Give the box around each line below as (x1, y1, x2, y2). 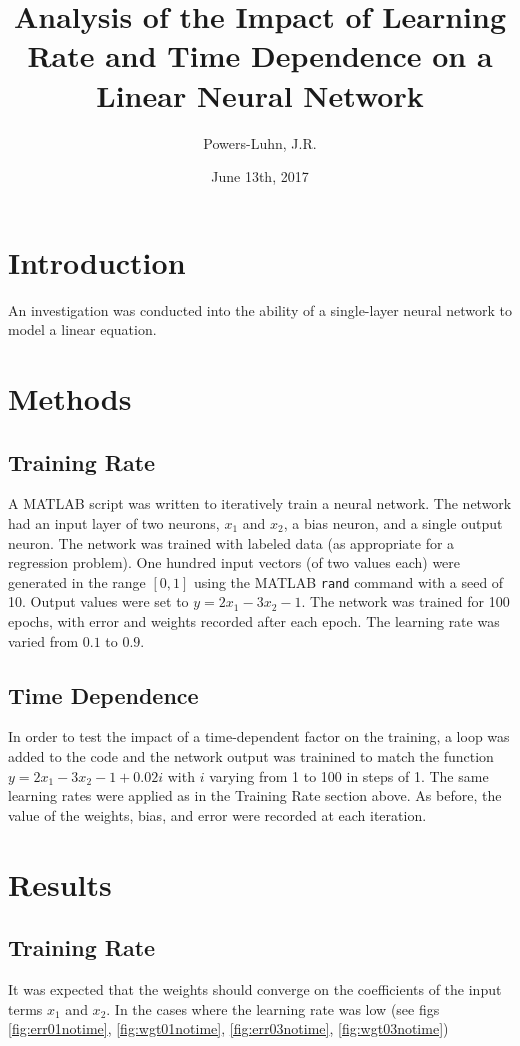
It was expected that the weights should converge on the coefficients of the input (8, 978, 502, 999)
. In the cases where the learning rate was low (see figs (106, 998, 440, 1019)
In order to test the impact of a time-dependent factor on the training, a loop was (8, 726, 510, 747)
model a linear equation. (8, 319, 157, 340)
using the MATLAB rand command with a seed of (193, 571, 504, 592)
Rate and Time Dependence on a (27, 35, 493, 76)
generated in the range (8, 571, 146, 592)
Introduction (8, 241, 186, 282)
